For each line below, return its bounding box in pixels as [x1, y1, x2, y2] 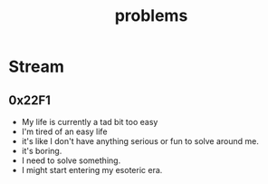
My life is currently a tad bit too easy [21, 117, 158, 127]
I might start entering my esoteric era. [21, 165, 163, 175]
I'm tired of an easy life [21, 126, 108, 137]
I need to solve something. [21, 155, 121, 166]
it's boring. [21, 146, 62, 156]
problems [114, 5, 188, 26]
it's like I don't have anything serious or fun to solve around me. [21, 136, 260, 146]
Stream [8, 56, 65, 77]
